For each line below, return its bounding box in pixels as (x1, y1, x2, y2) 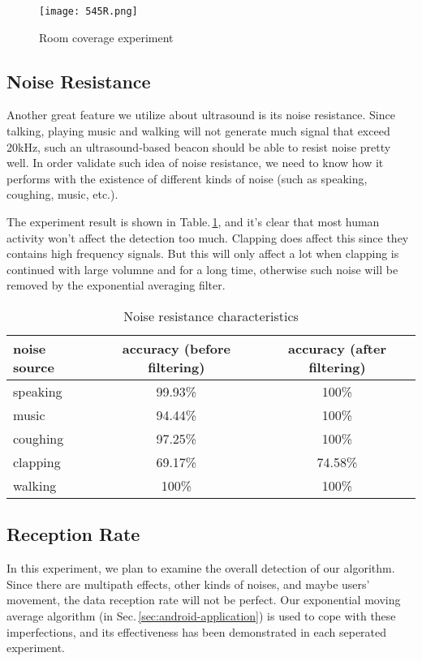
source (13, 357, 54, 376)
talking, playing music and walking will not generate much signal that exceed (6, 122, 390, 139)
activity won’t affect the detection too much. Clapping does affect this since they (6, 229, 409, 246)
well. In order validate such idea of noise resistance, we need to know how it (6, 154, 384, 171)
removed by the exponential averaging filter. (6, 277, 226, 294)
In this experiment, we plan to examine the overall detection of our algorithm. (6, 560, 395, 577)
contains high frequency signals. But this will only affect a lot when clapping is (6, 245, 399, 262)
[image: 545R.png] (39, 6, 138, 17)
